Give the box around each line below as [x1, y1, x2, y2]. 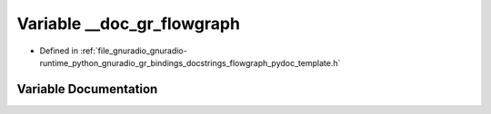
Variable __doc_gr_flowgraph [16, 14, 241, 33]
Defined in [39, 45, 79, 56]
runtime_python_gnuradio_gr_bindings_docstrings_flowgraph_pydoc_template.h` [39, 57, 341, 68]
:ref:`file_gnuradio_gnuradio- [80, 45, 187, 56]
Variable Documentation [16, 81, 158, 97]
